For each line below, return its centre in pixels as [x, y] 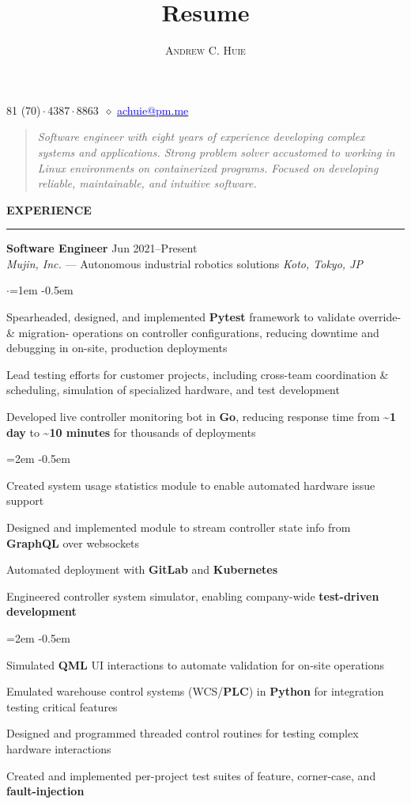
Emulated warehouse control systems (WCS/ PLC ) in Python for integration [195, 691]
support [25, 501]
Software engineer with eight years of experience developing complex [201, 137]
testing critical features [62, 706]
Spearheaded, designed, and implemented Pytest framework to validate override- [204, 317]
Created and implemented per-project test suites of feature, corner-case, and [191, 775]
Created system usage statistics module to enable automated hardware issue [191, 485]
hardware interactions [59, 748]
